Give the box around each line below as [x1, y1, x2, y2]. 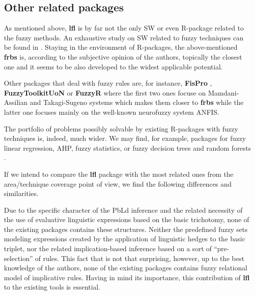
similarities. [4, 188, 39, 198]
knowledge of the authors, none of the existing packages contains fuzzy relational [4, 262, 248, 273]
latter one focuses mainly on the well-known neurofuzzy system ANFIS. [4, 106, 220, 117]
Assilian [4, 97, 28, 107]
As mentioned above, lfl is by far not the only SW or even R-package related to [4, 23, 244, 33]
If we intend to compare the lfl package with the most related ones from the [4, 168, 233, 179]
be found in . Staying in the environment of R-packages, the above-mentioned [4, 42, 238, 52]
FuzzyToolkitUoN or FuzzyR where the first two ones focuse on [4, 87, 206, 98]
